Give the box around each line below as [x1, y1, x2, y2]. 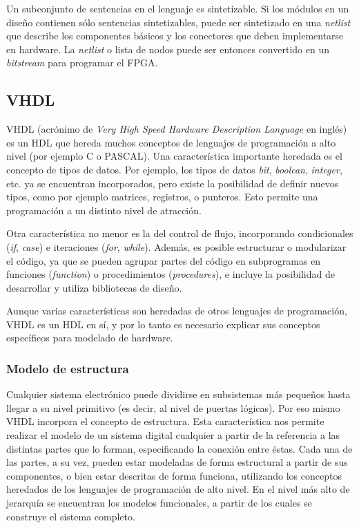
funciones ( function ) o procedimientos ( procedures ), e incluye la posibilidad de [6, 267, 335, 281]
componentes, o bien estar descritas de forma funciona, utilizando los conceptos [6, 468, 342, 482]
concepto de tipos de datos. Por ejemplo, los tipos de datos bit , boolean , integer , [6, 162, 342, 176]
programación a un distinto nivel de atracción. [6, 202, 202, 217]
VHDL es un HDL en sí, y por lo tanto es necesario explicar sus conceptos [6, 317, 320, 331]
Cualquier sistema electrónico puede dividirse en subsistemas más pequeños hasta [6, 387, 351, 402]
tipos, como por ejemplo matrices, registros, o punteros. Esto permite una [6, 189, 318, 204]
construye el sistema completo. [6, 509, 135, 523]
